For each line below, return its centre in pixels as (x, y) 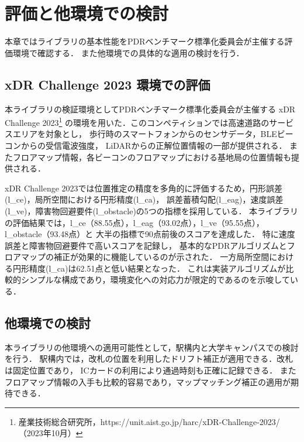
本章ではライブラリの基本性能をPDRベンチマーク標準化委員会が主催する (145, 41)
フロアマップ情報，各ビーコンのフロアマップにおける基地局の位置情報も (152, 157)
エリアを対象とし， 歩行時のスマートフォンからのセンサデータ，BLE (145, 134)
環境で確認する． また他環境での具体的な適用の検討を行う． (128, 52)
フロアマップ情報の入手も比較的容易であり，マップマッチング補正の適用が (148, 381)
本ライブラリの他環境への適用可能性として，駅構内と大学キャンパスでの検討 (152, 347)
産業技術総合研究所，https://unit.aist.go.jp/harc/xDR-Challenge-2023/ (149, 421)
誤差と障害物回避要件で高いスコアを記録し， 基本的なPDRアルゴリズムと (146, 245)
